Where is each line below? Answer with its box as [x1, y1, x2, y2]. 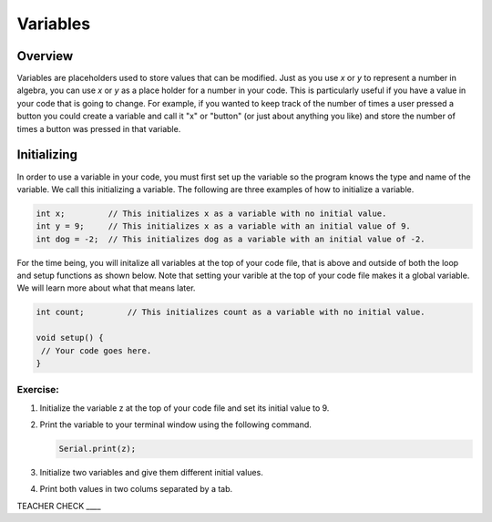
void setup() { [36, 333, 104, 343]
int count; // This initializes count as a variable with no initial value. [36, 307, 425, 318]
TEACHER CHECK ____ [16, 500, 101, 511]
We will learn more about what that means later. [16, 282, 196, 293]
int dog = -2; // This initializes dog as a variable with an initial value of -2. [36, 233, 425, 244]
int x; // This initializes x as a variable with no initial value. [36, 208, 387, 219]
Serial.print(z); [58, 444, 137, 455]
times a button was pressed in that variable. [16, 123, 181, 134]
